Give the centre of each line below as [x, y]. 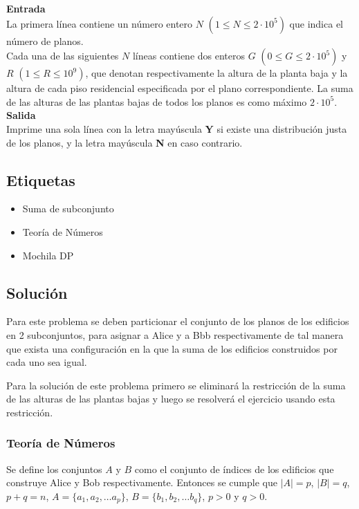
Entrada [26, 8]
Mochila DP [48, 255]
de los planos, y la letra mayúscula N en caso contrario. [125, 142]
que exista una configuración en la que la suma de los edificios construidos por [172, 348]
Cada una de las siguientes [63, 56]
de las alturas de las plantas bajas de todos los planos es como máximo [157, 101]
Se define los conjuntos [54, 469]
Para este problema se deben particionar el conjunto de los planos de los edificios [178, 321]
